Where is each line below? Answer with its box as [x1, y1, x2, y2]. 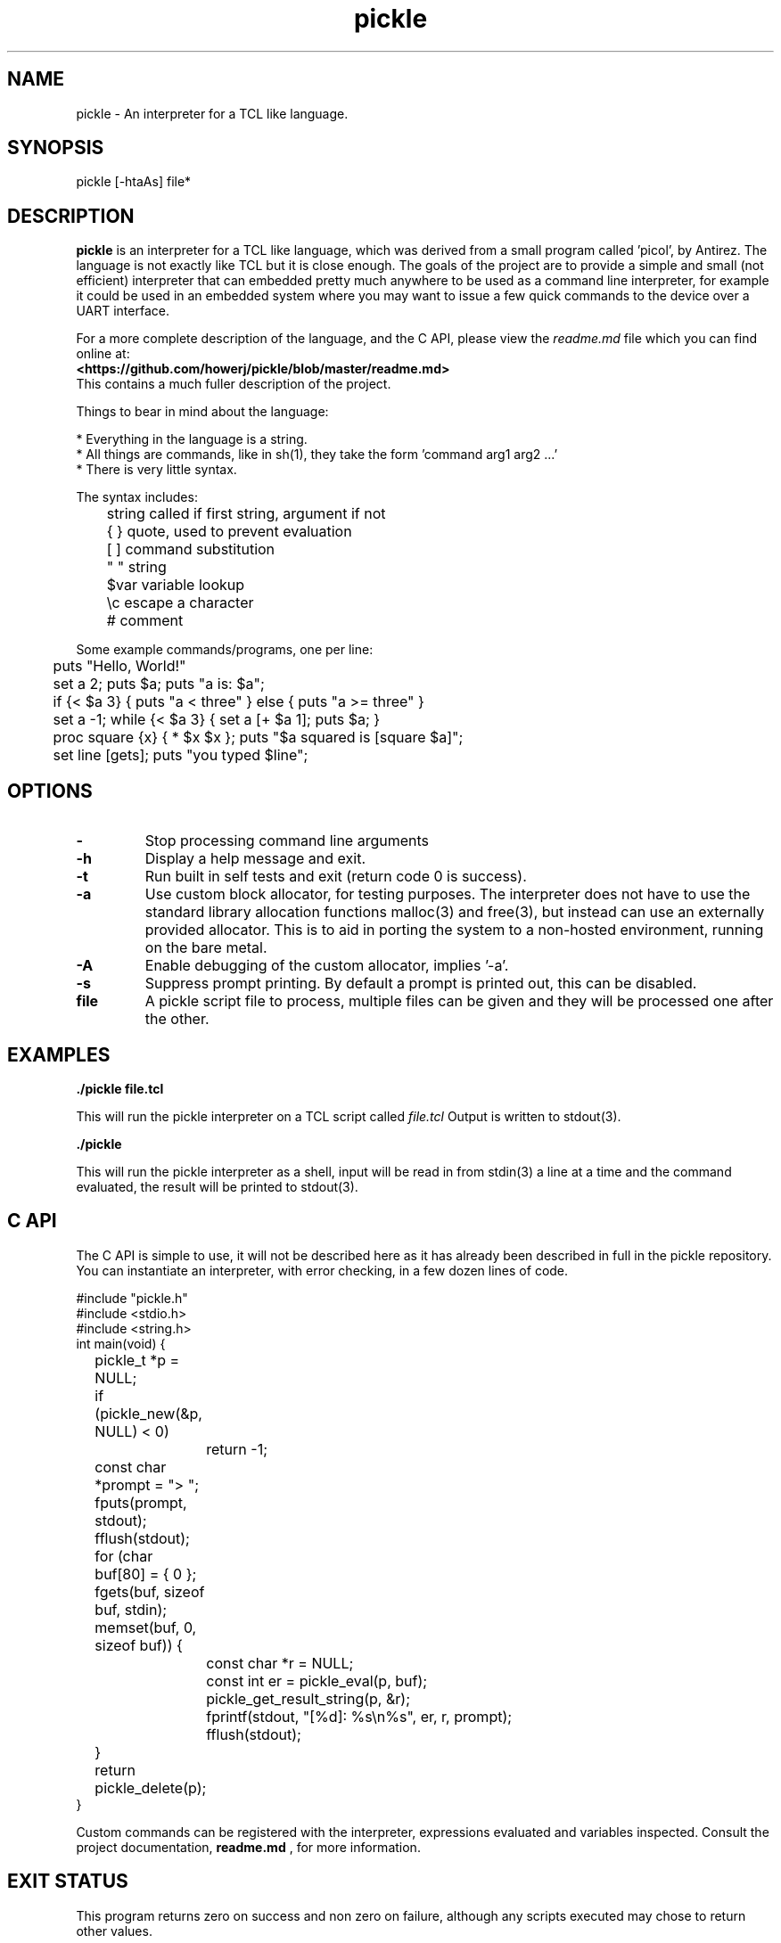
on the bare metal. [144, 939, 267, 957]
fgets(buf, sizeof [95, 1582, 205, 1601]
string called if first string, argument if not [106, 504, 386, 523]
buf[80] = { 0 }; [95, 1564, 197, 1583]
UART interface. [76, 303, 169, 319]
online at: [76, 346, 130, 362]
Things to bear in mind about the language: [76, 404, 329, 420]
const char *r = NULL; [206, 1653, 354, 1672]
